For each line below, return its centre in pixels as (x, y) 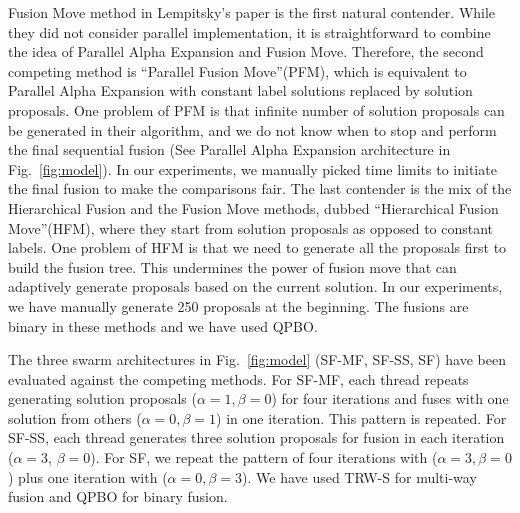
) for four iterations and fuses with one (390, 398)
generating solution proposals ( (102, 398)
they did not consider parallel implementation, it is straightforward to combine (249, 31)
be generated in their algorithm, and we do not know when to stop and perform (252, 129)
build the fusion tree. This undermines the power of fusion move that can (232, 266)
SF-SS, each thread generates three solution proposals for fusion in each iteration (256, 437)
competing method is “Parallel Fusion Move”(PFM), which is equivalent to (237, 70)
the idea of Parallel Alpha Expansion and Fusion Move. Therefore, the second (246, 51)
